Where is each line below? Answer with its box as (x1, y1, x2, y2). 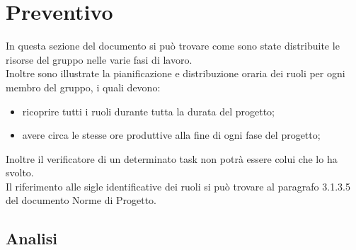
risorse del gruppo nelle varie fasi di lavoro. (6, 52, 193, 67)
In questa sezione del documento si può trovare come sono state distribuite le (6, 38, 340, 53)
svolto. (6, 165, 34, 180)
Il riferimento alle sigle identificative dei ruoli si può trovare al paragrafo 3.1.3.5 (6, 178, 350, 193)
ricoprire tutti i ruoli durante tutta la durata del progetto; (22, 103, 275, 118)
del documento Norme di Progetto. (6, 193, 156, 208)
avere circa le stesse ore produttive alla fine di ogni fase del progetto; (22, 127, 321, 142)
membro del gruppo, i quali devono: (6, 79, 161, 94)
